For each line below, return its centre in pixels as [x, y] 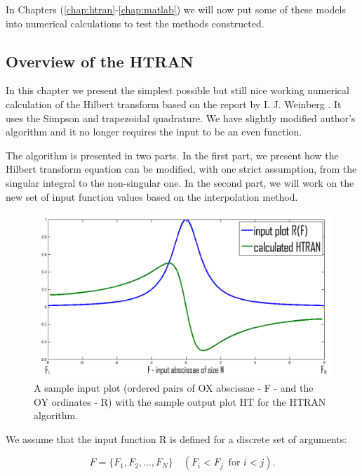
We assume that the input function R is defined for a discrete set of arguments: [176, 438]
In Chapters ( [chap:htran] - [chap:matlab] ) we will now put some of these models [176, 9]
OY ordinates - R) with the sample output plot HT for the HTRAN [180, 401]
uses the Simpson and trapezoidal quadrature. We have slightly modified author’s [181, 118]
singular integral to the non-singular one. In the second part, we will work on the [180, 182]
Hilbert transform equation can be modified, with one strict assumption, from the [181, 169]
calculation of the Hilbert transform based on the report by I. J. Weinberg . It [174, 104]
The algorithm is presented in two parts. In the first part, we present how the [172, 155]
